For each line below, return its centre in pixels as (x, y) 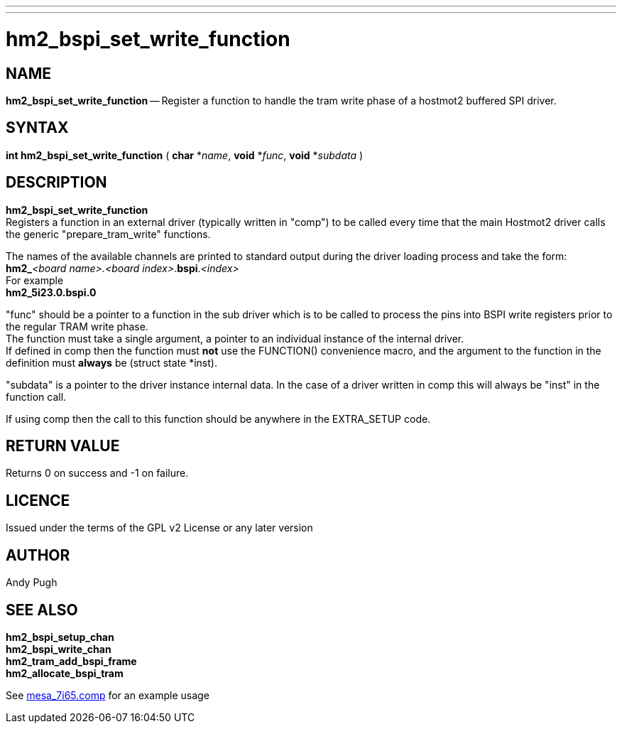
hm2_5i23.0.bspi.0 (51, 292)
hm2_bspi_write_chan (59, 649)
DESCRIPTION (56, 183)
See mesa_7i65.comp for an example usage (108, 695)
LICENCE (38, 500)
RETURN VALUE (63, 446)
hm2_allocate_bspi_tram (65, 673)
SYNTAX (37, 128)
